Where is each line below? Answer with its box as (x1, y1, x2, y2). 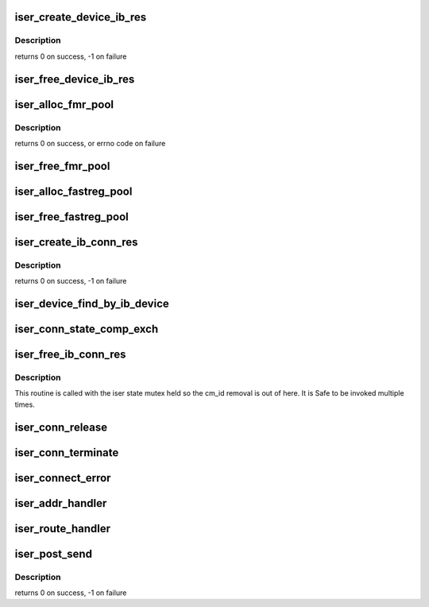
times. (14, 400, 35, 409)
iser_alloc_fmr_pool (14, 98, 114, 111)
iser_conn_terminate (14, 446, 119, 459)
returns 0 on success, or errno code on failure (14, 138, 166, 148)
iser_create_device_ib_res (14, 10, 147, 24)
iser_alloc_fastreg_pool (14, 184, 133, 198)
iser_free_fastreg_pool (14, 210, 129, 223)
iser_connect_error (14, 471, 111, 485)
